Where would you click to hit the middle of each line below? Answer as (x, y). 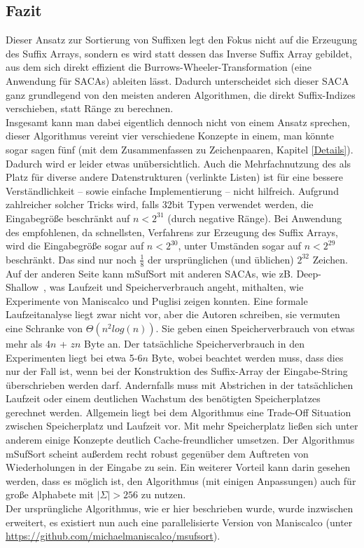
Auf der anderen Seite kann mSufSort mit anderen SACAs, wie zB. (149, 273)
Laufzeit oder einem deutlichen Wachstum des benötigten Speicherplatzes (163, 398)
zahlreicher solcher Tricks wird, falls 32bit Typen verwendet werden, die (160, 204)
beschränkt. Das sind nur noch (71, 259)
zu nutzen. (163, 494)
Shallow (22, 287)
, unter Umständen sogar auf (240, 246)
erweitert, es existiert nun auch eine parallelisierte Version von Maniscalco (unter (179, 522)
